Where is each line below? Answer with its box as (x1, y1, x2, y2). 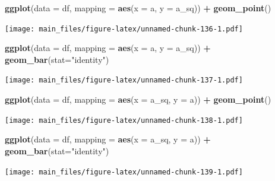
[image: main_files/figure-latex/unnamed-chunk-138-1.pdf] (5, 116, 243, 125)
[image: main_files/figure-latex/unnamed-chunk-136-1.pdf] (5, 24, 243, 33)
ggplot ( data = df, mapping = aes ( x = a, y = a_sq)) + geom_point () (5, 2, 271, 14)
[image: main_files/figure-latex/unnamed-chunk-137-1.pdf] (5, 76, 243, 85)
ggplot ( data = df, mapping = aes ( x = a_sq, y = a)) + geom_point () (5, 93, 271, 106)
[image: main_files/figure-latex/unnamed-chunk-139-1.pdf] (5, 167, 243, 176)
